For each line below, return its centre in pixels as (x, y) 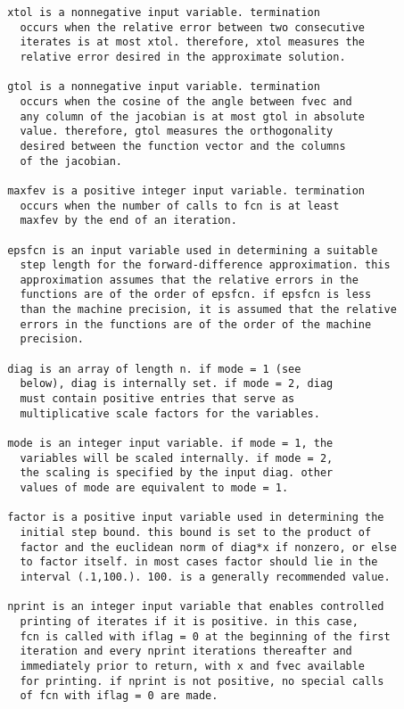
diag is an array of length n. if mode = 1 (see (154, 369)
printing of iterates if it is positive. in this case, (189, 621)
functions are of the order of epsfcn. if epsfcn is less (196, 295)
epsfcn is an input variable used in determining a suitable (193, 250)
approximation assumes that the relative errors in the (189, 280)
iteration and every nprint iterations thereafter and (186, 651)
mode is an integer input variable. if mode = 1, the (170, 444)
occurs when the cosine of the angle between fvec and (186, 101)
